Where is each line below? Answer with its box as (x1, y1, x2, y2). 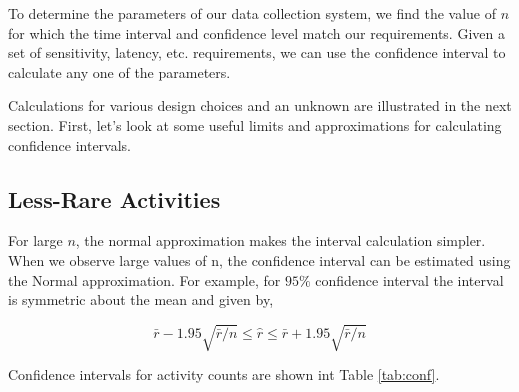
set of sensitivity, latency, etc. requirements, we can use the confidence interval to (8, 42, 506, 63)
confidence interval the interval (315, 269, 504, 290)
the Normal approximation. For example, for (8, 269, 281, 290)
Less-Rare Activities (8, 183, 221, 214)
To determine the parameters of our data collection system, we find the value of (8, 3, 497, 23)
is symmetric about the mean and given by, (8, 289, 274, 310)
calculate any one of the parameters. (8, 61, 231, 82)
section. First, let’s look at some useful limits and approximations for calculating (8, 114, 502, 135)
